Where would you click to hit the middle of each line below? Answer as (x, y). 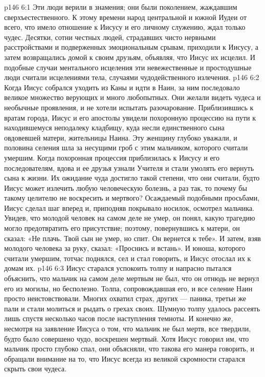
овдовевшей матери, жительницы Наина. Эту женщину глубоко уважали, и (121, 137)
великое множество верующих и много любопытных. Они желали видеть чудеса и (132, 97)
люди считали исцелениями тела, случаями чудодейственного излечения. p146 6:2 (132, 77)
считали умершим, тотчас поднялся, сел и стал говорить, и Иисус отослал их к (128, 258)
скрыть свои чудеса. (35, 369)
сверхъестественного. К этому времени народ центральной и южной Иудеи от (126, 17)
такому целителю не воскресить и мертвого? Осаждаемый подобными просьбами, (132, 198)
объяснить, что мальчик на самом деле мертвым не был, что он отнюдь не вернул (132, 278)
